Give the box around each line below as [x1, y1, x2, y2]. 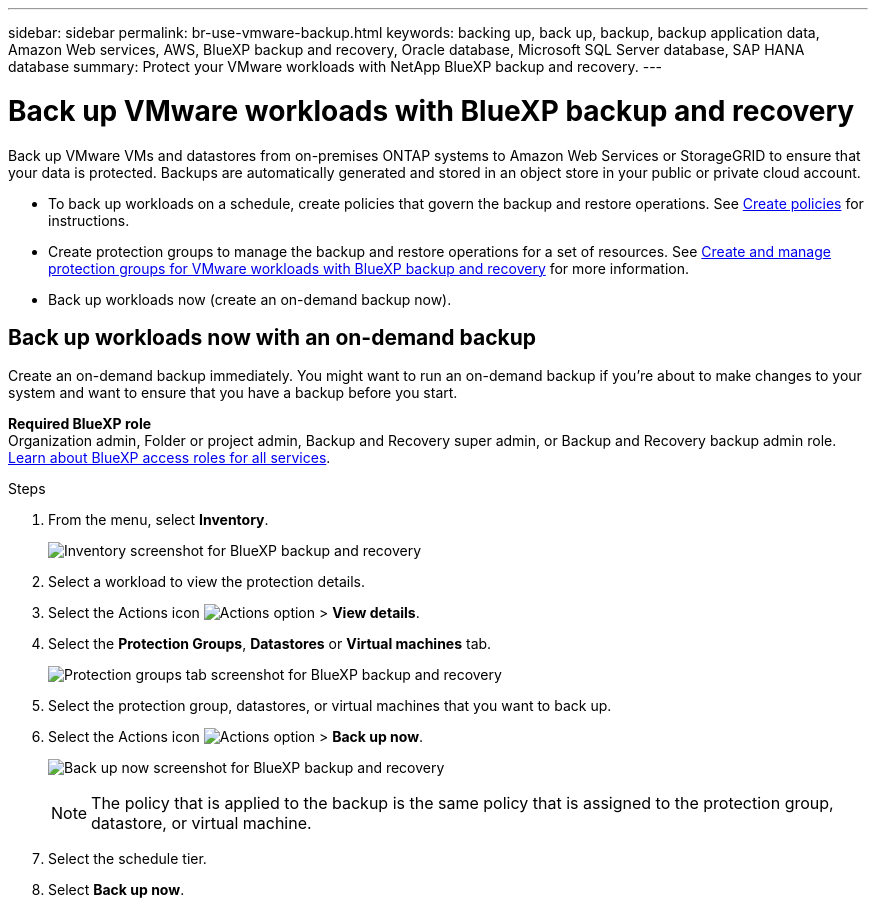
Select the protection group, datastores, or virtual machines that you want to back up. [48, 697, 612, 715]
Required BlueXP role [8, 415, 152, 433]
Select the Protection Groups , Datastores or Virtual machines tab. [48, 635, 492, 653]
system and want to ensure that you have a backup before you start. [8, 384, 458, 402]
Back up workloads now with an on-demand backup [8, 324, 537, 350]
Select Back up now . [48, 881, 185, 899]
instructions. [48, 211, 130, 229]
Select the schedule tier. [48, 850, 207, 868]
